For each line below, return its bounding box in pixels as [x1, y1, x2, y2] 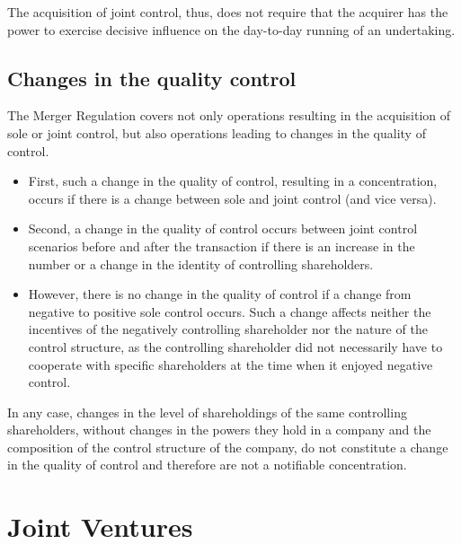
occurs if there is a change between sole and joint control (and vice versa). [28, 189, 437, 207]
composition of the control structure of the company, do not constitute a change [7, 437, 448, 456]
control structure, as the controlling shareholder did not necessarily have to [28, 337, 443, 355]
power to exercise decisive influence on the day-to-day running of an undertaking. [7, 20, 456, 39]
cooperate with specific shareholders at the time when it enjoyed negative [28, 355, 433, 373]
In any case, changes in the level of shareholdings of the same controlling [7, 402, 407, 421]
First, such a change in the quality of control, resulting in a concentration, [28, 171, 438, 190]
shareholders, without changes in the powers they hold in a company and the [7, 420, 431, 439]
